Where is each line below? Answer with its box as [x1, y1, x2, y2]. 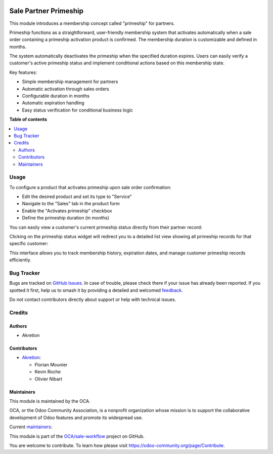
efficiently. [9, 257, 31, 263]
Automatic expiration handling [22, 100, 84, 106]
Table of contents [9, 117, 48, 123]
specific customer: [9, 241, 49, 247]
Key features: [9, 69, 37, 75]
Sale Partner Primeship [9, 7, 83, 15]
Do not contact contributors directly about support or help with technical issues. [9, 296, 176, 302]
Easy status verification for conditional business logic [22, 107, 133, 113]
